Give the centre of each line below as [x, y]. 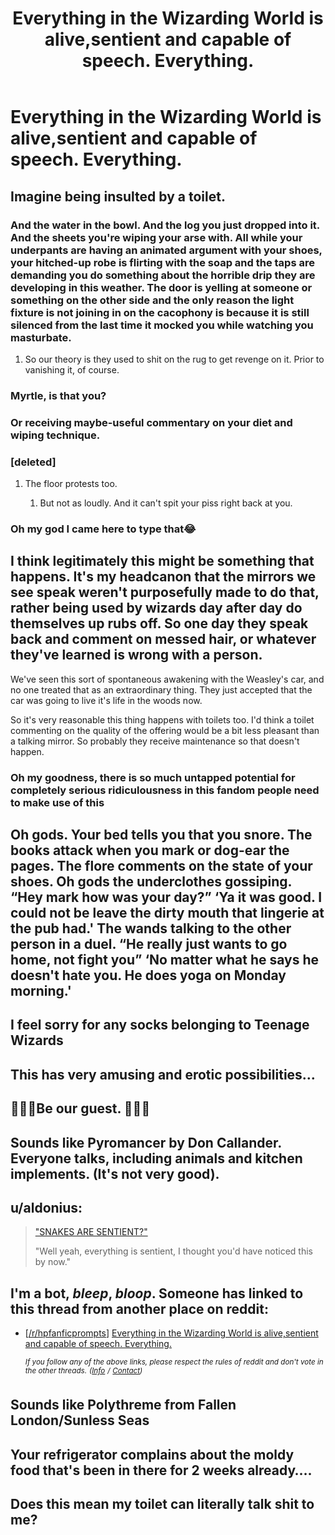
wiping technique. [55, 435]
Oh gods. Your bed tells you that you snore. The [161, 835]
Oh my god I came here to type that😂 [103, 529]
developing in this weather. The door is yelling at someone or [161, 287]
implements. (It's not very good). [115, 1173]
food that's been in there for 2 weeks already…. [161, 1470]
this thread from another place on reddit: [139, 1308]
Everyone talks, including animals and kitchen [156, 1158]
